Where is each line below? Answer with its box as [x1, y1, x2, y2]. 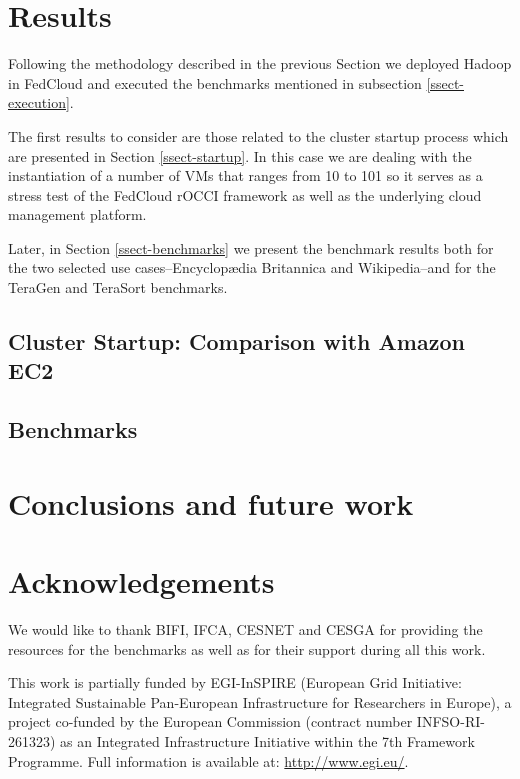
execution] [8, 92, 70, 113]
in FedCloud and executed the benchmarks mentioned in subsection [8, 72, 422, 93]
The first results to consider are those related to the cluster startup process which [8, 125, 509, 146]
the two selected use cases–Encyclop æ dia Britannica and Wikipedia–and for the [8, 257, 496, 278]
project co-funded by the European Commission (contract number [8, 711, 413, 732]
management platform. [8, 204, 147, 225]
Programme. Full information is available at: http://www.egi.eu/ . [8, 750, 409, 771]
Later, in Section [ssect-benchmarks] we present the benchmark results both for [8, 237, 494, 258]
